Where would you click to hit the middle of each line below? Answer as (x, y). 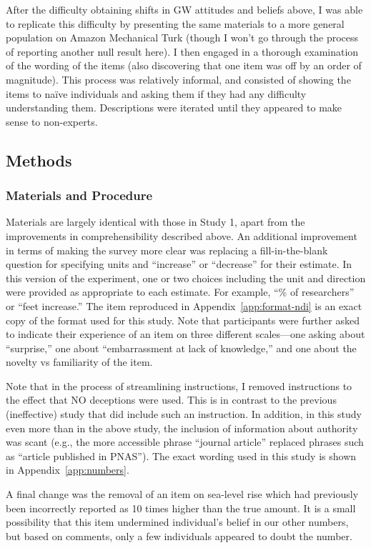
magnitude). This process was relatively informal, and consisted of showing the (178, 79)
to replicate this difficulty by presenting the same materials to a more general (175, 23)
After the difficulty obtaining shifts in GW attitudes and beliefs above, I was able (184, 9)
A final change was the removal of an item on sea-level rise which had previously (182, 494)
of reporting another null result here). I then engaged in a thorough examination (182, 51)
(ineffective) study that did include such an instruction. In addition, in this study (184, 414)
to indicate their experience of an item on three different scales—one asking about (185, 334)
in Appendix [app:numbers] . (68, 470)
